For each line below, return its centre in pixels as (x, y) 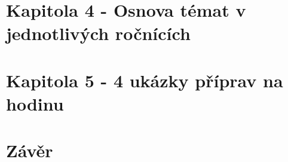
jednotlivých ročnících (98, 33)
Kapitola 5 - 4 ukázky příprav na (145, 80)
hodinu (35, 103)
